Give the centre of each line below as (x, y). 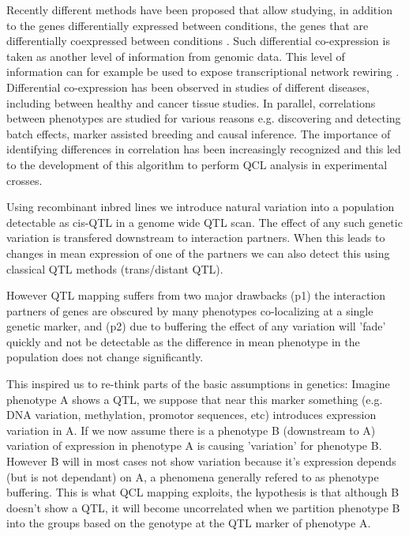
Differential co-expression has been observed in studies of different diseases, (188, 87)
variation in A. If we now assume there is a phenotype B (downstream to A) (191, 430)
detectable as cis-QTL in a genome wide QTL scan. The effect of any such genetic (204, 222)
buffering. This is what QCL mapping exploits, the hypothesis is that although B (203, 492)
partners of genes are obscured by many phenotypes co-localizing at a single (190, 310)
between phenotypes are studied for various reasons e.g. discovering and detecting (204, 118)
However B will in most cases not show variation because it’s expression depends (201, 461)
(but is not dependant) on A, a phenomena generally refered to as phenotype (193, 476)
